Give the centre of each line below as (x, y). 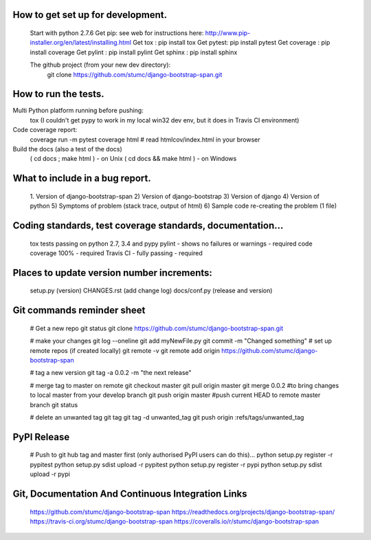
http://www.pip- (228, 33)
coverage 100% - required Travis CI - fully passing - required (116, 253)
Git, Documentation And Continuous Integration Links (130, 494)
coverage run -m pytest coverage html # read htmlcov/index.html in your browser (145, 139)
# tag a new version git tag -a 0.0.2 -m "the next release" (111, 373)
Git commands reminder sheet (79, 311)
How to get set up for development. (90, 15)
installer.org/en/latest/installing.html (81, 43)
